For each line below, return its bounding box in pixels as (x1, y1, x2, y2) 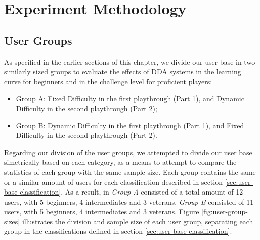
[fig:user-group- (201, 206, 248, 217)
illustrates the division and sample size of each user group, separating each (22, 216, 253, 226)
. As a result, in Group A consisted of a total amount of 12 (61, 186, 243, 197)
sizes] (4, 216, 20, 226)
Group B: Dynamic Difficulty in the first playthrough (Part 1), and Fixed (16, 120, 244, 130)
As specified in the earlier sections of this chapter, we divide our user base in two (4, 56, 255, 67)
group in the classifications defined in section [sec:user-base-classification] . (4, 226, 232, 236)
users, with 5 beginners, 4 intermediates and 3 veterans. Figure (4, 206, 199, 217)
